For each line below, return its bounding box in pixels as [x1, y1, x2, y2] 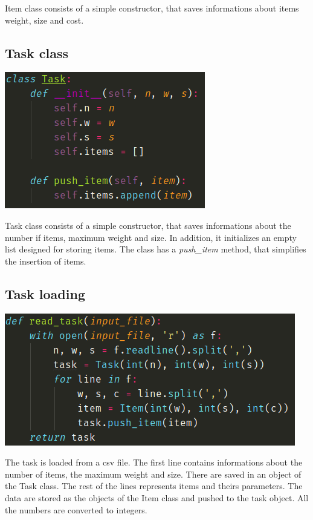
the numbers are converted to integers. [5, 503, 147, 516]
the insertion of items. [5, 254, 86, 267]
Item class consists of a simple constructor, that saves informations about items [5, 2, 299, 14]
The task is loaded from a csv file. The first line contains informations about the [5, 456, 303, 469]
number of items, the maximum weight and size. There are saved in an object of [5, 467, 302, 480]
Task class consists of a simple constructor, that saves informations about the [5, 219, 291, 231]
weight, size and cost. [5, 13, 84, 26]
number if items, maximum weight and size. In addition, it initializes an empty [5, 231, 297, 243]
